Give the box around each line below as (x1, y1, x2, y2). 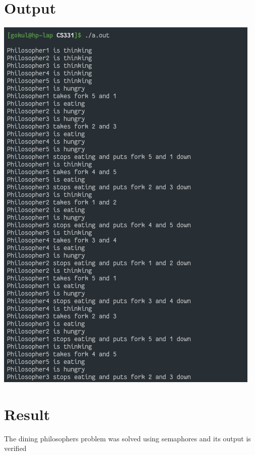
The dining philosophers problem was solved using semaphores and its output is (4, 433, 251, 443)
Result (4, 403, 50, 424)
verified (4, 443, 27, 453)
